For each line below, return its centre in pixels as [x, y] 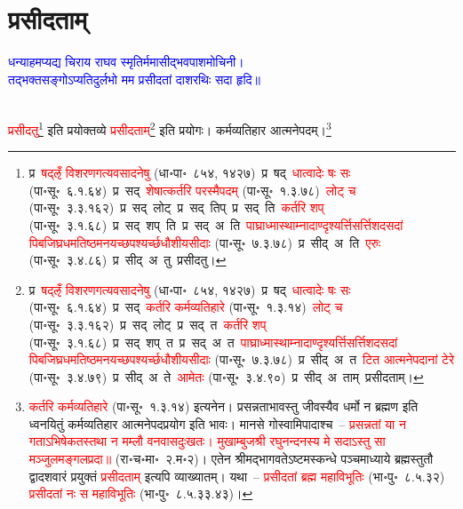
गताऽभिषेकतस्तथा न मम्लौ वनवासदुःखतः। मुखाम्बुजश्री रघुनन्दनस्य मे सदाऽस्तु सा [207, 441]
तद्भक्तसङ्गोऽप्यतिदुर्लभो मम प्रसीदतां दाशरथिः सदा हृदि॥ [135, 79]
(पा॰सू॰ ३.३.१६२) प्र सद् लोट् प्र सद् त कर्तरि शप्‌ [148, 324]
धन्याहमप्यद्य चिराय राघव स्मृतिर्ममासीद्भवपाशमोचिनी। [126, 62]
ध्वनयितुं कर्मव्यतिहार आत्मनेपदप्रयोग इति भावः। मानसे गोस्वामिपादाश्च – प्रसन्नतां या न [217, 423]
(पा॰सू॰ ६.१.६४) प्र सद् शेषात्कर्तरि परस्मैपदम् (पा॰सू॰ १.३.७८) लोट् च [192, 190]
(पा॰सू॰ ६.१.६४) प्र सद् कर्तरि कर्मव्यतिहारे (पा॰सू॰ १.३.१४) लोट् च [186, 307]
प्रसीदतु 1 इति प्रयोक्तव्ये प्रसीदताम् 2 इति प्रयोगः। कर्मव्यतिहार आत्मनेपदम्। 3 [170, 128]
